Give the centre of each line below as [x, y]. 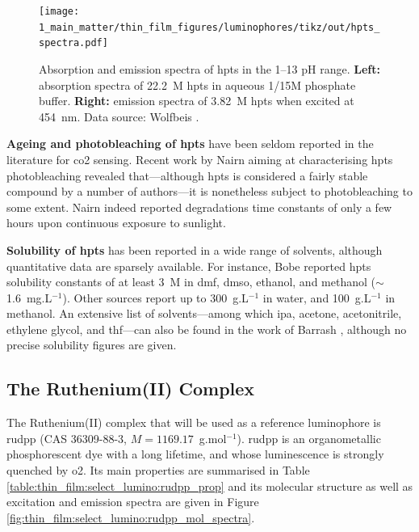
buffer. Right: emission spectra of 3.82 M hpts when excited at [197, 101]
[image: [59, 11]
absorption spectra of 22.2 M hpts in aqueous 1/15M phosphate [197, 84]
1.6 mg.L [29, 297]
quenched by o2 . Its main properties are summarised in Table [158, 470]
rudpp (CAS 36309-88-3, [67, 438]
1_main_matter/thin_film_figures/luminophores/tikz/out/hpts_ [209, 27]
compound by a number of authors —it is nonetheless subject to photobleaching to [209, 191]
